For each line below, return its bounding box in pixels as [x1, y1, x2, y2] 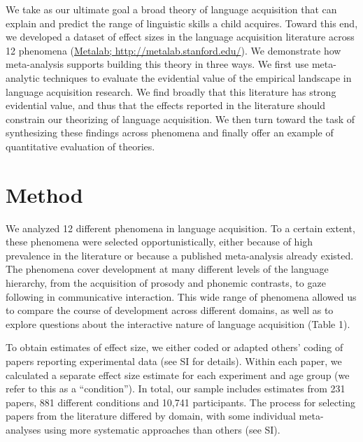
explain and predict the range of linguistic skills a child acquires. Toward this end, [6, 15, 358, 30]
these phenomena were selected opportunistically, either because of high [6, 234, 313, 249]
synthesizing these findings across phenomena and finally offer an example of [6, 125, 334, 140]
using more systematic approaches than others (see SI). [43, 422, 280, 436]
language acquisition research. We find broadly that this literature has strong [6, 84, 336, 99]
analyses [6, 422, 41, 436]
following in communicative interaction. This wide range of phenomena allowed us [6, 289, 357, 304]
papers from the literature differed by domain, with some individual [6, 408, 296, 423]
